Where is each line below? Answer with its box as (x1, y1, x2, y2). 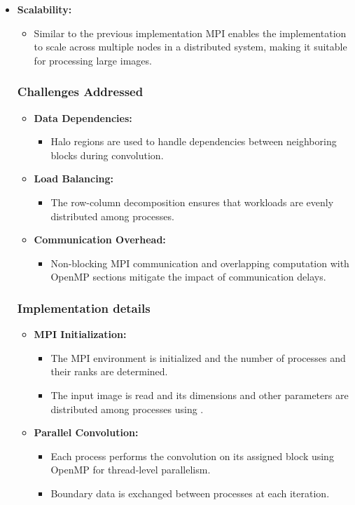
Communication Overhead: (34, 232, 166, 247)
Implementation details (17, 299, 151, 316)
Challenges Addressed (17, 83, 144, 100)
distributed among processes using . (50, 401, 204, 416)
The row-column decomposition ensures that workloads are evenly (50, 194, 334, 209)
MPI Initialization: (34, 327, 127, 342)
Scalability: (17, 2, 72, 16)
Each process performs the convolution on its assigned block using (50, 448, 334, 463)
